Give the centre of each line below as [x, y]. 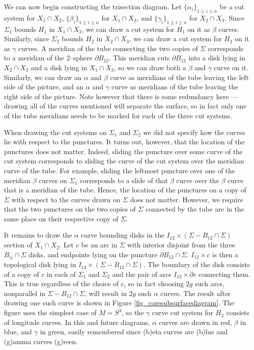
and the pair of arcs [142, 274]
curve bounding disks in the [123, 235]
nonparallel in [25, 293]
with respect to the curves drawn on [66, 199]
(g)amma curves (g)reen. [41, 341]
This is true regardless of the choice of [61, 283]
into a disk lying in [217, 58]
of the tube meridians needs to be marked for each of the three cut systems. [118, 115]
